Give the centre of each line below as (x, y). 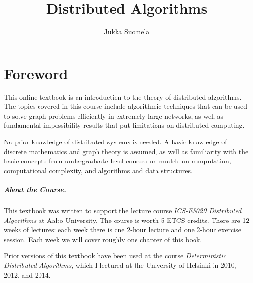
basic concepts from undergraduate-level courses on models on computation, (117, 161)
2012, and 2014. (27, 274)
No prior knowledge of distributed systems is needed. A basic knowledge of (116, 142)
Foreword (36, 73)
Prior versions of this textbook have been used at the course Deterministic (115, 255)
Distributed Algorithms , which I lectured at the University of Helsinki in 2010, (120, 265)
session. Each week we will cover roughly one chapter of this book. (103, 239)
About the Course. (35, 189)
